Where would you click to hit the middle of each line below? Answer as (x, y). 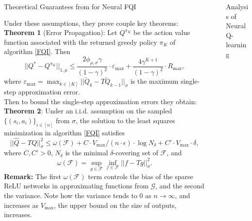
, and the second (180, 186)
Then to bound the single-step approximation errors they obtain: (101, 101)
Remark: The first (33, 176)
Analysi (237, 6)
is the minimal (87, 153)
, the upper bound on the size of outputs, (115, 205)
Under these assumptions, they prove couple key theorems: (91, 23)
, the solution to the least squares (126, 120)
